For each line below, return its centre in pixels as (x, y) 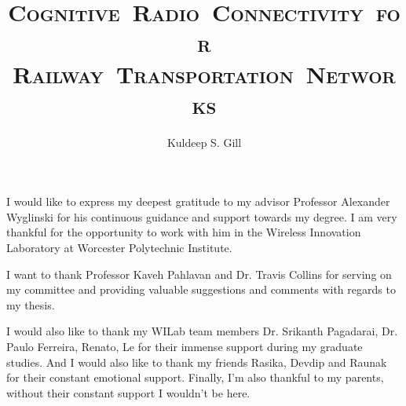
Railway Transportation (153, 73)
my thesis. (31, 304)
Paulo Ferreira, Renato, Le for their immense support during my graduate (185, 347)
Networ (351, 73)
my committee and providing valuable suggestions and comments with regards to (201, 289)
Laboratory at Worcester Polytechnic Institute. (119, 248)
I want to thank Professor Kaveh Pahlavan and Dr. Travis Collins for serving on (199, 274)
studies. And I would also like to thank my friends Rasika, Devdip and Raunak (197, 362)
